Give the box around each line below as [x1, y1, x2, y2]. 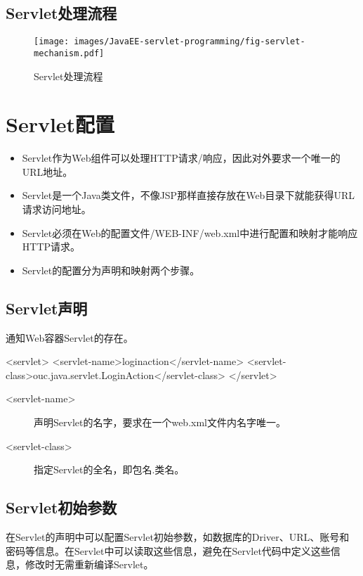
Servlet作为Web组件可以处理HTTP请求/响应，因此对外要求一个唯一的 [22, 151, 341, 165]
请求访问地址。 [22, 202, 91, 217]
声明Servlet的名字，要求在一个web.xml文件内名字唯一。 [34, 414, 286, 429]
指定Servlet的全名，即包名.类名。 [34, 462, 185, 477]
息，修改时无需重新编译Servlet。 [6, 557, 154, 572]
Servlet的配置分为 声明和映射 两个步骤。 [22, 262, 200, 277]
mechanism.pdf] [34, 48, 105, 58]
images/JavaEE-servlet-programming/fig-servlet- [74, 37, 305, 47]
